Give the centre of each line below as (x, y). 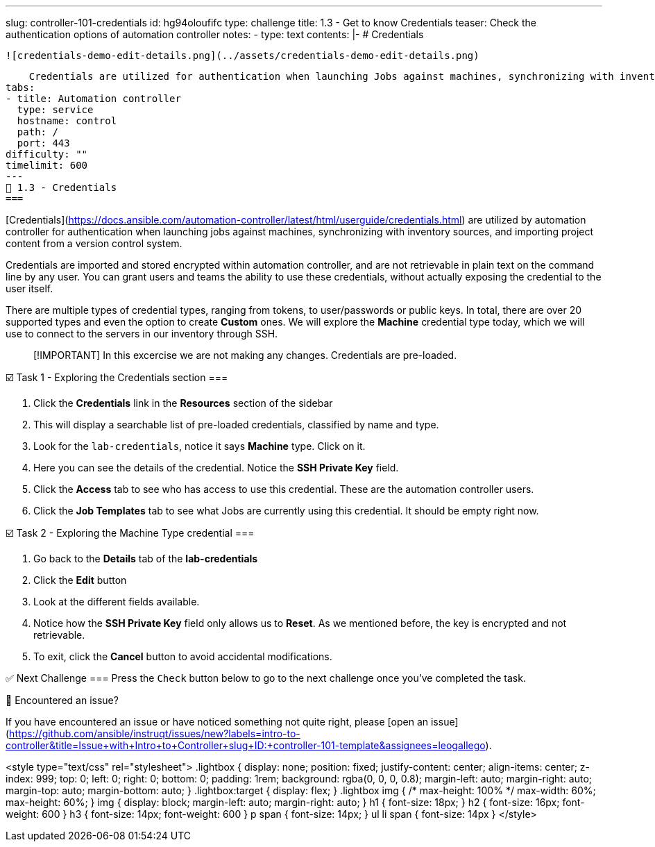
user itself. (29, 288)
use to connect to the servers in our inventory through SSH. (142, 334)
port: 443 (43, 143)
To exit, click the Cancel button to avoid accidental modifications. (183, 656)
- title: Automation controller (93, 99)
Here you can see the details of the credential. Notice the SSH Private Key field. (216, 468)
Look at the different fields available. (117, 602)
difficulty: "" (47, 154)
